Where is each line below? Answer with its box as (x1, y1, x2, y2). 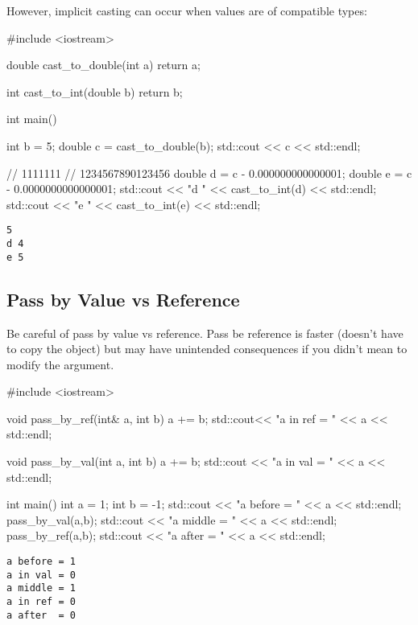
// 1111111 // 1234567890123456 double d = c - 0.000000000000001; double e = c (6, 164, 412, 181)
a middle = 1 (6, 582, 76, 594)
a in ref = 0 (6, 596, 76, 608)
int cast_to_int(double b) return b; (6, 83, 183, 100)
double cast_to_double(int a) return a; (6, 56, 201, 73)
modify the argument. (6, 356, 114, 372)
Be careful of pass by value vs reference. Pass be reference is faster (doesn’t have (6, 324, 404, 341)
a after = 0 (6, 609, 76, 621)
